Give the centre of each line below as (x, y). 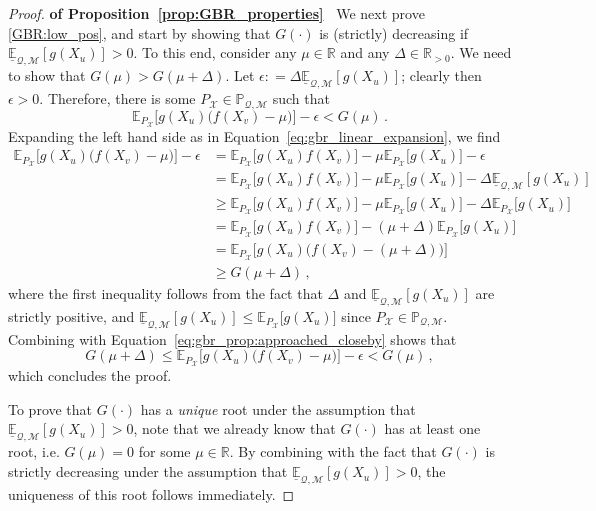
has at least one (432, 428)
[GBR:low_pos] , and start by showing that (139, 32)
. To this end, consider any (215, 52)
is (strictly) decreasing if (394, 32)
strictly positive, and (71, 315)
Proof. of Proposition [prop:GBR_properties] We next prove (216, 13)
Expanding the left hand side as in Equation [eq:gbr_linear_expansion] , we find (254, 135)
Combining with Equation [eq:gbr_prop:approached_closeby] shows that (232, 338)
